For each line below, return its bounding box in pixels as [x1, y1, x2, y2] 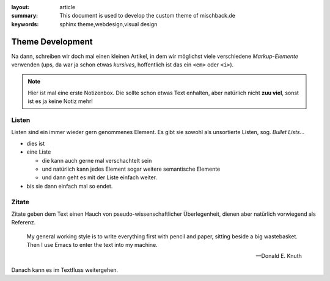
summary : [11, 12, 38, 20]
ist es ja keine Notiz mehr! [28, 98, 93, 105]
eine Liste [26, 148, 51, 155]
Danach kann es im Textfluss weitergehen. [11, 266, 119, 274]
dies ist [26, 140, 45, 147]
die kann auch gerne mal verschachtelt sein [42, 157, 152, 164]
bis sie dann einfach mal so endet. [26, 182, 113, 190]
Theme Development [11, 37, 93, 47]
